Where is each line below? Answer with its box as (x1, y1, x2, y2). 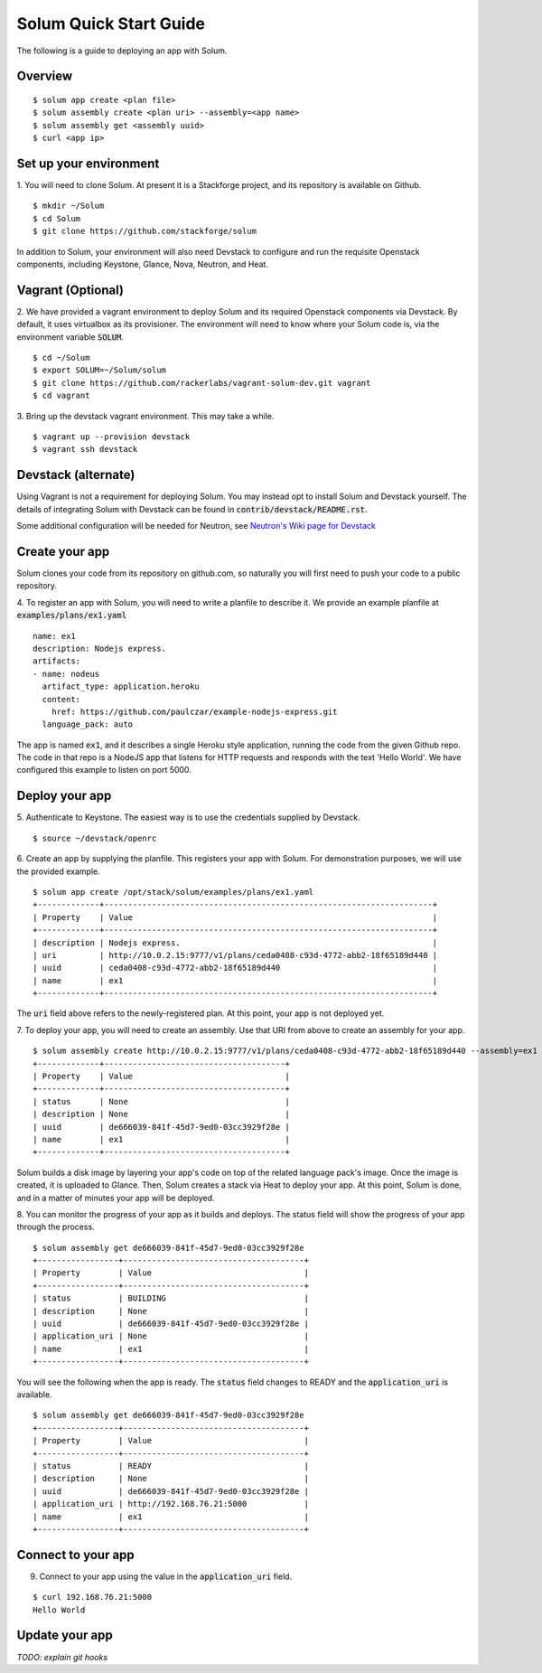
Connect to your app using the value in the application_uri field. (39, 1571, 293, 1582)
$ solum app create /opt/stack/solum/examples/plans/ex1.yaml (33, 887, 314, 897)
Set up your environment (16, 155, 160, 171)
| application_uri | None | (33, 1331, 309, 1341)
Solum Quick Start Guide (16, 14, 206, 33)
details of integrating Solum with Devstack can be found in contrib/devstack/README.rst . (16, 503, 368, 514)
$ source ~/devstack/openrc (33, 832, 157, 843)
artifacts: (33, 656, 81, 666)
